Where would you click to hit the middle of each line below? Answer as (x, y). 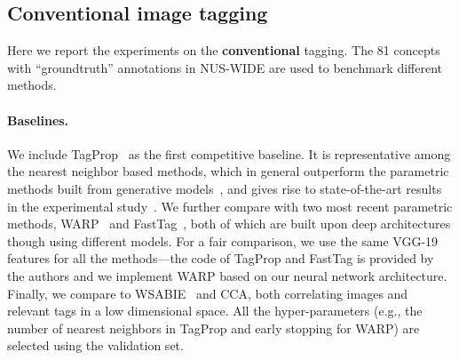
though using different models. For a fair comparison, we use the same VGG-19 (223, 240)
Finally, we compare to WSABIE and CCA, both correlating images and (208, 293)
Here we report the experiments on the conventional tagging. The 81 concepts (224, 50)
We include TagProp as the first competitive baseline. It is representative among (229, 153)
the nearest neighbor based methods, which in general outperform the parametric (228, 171)
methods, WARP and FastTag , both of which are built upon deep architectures (229, 224)
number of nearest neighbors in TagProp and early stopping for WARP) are (214, 328)
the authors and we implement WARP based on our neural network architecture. (227, 275)
